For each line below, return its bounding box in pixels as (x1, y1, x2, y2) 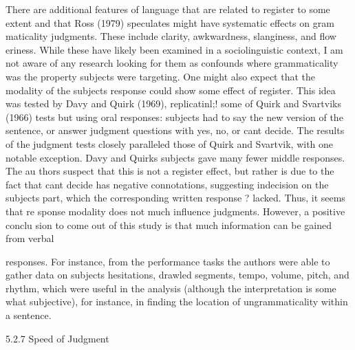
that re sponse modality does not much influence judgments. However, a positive (6, 204, 345, 218)
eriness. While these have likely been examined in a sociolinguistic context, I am (6, 42, 343, 56)
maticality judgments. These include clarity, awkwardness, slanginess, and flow (6, 29, 336, 43)
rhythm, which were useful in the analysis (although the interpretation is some (6, 281, 336, 295)
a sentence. (6, 308, 52, 322)
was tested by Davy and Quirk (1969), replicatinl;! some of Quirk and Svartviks (6, 96, 341, 111)
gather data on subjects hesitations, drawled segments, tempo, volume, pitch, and (6, 267, 349, 282)
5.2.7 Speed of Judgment (6, 331, 109, 345)
